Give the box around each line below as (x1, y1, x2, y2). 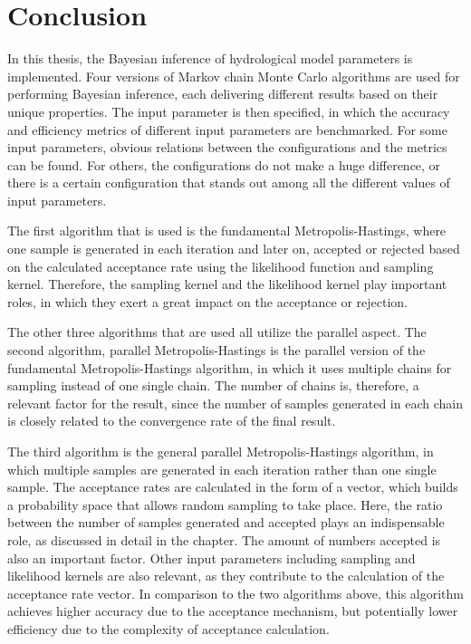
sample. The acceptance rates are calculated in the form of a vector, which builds (7, 477, 458, 496)
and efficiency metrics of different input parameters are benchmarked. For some (7, 120, 447, 139)
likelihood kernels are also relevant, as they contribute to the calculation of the (7, 566, 445, 585)
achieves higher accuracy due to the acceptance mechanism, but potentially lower (7, 601, 458, 620)
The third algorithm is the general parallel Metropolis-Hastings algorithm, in (7, 442, 434, 460)
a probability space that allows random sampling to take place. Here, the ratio (7, 495, 443, 514)
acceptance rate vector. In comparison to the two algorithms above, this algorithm (7, 583, 464, 602)
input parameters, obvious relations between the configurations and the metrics (7, 138, 447, 157)
